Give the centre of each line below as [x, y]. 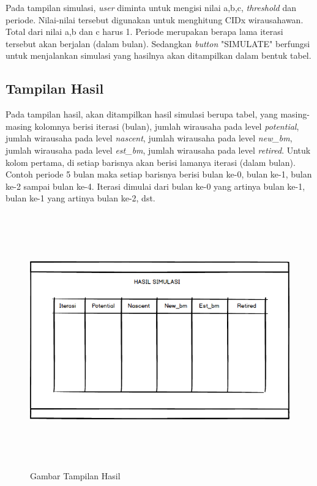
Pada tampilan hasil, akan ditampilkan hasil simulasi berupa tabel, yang [142, 114]
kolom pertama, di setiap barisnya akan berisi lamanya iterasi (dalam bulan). [151, 162]
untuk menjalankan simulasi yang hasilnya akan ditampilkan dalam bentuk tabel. [158, 55]
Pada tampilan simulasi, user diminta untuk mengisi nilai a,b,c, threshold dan [151, 7]
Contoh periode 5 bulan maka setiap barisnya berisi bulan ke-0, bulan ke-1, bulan [159, 174]
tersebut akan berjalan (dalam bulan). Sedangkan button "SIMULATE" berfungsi [158, 43]
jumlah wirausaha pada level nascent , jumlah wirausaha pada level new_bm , [149, 138]
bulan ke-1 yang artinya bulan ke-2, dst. [80, 198]
